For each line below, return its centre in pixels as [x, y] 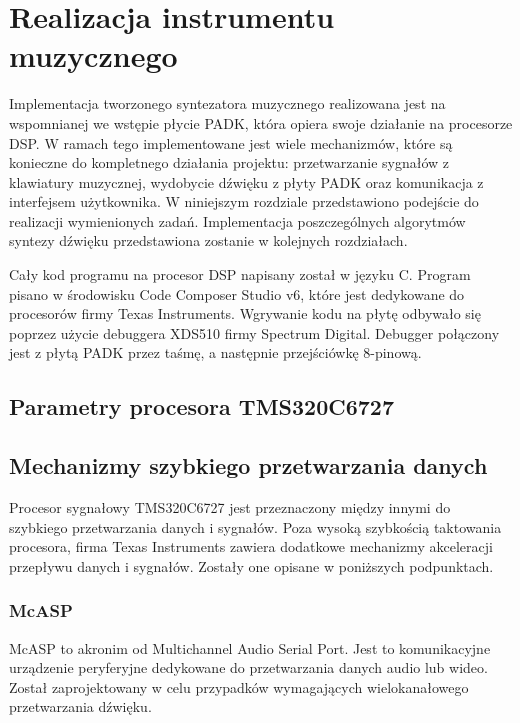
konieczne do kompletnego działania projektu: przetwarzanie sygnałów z [229, 162]
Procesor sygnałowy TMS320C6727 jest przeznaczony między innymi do [230, 507]
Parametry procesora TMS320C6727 [201, 406]
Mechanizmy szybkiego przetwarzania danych [248, 465]
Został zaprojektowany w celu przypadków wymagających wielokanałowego [239, 686]
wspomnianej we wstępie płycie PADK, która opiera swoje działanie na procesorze [261, 122]
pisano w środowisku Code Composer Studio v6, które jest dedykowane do [237, 293]
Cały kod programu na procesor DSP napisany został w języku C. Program [240, 274]
